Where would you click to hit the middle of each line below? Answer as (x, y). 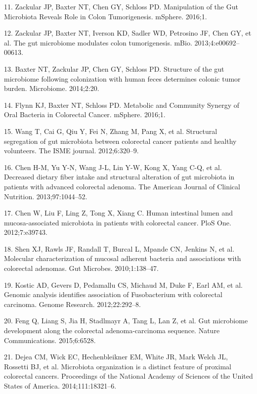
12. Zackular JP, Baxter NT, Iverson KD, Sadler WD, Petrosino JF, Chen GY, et (128, 33)
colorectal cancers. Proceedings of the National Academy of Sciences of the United (128, 376)
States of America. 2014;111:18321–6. (60, 386)
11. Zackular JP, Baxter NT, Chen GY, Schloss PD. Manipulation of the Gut (121, 6)
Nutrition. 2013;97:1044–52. (46, 196)
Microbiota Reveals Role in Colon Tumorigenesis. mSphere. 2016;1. (106, 16)
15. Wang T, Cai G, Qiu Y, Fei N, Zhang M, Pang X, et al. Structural (111, 131)
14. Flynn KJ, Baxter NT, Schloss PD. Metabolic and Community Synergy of (122, 105)
